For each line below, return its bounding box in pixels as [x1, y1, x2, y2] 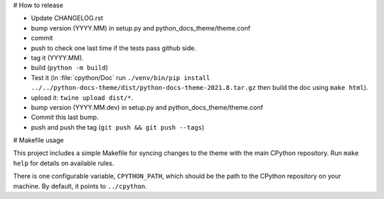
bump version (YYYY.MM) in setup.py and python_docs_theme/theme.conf [31, 23, 251, 32]
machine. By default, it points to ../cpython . [13, 181, 147, 191]
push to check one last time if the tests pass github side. [31, 43, 197, 52]
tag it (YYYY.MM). [31, 53, 85, 62]
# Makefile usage [13, 136, 64, 144]
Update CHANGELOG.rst [31, 14, 103, 23]
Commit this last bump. [31, 113, 99, 122]
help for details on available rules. [13, 159, 114, 167]
